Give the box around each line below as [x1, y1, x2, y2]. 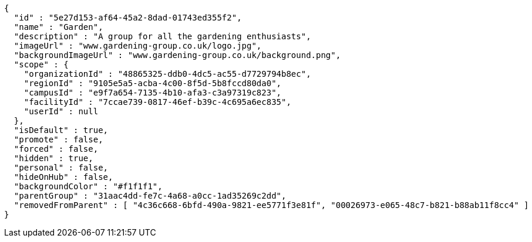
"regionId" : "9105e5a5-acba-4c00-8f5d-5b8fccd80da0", [23, 79, 282, 88]
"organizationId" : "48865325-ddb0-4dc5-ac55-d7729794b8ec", [23, 69, 311, 79]
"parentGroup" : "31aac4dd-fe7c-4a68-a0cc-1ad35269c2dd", [14, 191, 287, 200]
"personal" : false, [14, 163, 109, 172]
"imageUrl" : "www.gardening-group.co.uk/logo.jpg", [14, 41, 262, 50]
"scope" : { [14, 60, 69, 69]
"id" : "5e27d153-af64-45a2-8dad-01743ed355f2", [14, 13, 242, 22]
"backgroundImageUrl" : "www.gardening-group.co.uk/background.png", [14, 50, 341, 60]
